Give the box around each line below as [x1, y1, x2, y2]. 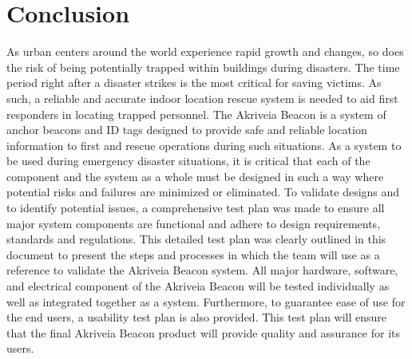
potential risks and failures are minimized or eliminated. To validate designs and [6, 183, 400, 200]
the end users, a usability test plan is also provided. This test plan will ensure [6, 309, 387, 325]
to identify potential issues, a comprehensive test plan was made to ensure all [6, 199, 385, 216]
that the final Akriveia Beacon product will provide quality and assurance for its [6, 324, 400, 341]
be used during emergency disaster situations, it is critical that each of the [6, 152, 370, 169]
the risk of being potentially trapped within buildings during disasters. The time [6, 58, 400, 75]
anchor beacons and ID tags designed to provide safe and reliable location [6, 121, 367, 138]
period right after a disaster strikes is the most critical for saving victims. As [6, 74, 382, 91]
